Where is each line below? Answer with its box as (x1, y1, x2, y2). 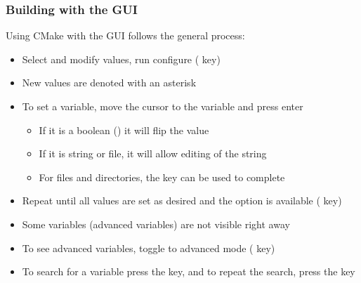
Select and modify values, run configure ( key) (22, 51, 221, 66)
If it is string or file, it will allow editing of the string (39, 146, 267, 161)
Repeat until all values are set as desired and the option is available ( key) (22, 193, 342, 208)
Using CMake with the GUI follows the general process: (6, 28, 245, 43)
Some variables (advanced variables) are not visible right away (22, 216, 290, 231)
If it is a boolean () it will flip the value (39, 122, 209, 137)
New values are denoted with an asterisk (22, 75, 197, 90)
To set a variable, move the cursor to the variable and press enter (22, 99, 303, 113)
